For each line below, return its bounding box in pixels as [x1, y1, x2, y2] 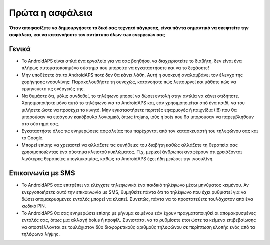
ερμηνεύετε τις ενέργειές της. [21, 86, 85, 92]
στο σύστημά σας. [21, 121, 60, 127]
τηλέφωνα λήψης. [21, 231, 60, 237]
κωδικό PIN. [21, 203, 46, 209]
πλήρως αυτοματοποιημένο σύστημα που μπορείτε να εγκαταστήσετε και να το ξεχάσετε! [21, 65, 209, 71]
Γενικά [9, 45, 31, 53]
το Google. [21, 135, 44, 141]
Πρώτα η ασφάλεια [9, 7, 93, 18]
